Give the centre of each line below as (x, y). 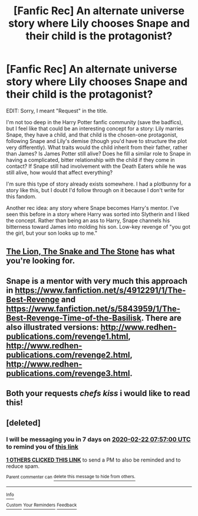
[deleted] (24, 423)
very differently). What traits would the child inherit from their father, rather (97, 147)
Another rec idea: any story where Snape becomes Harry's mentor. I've (93, 207)
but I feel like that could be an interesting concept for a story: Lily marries (95, 128)
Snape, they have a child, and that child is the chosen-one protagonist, (92, 135)
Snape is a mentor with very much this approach (97, 281)
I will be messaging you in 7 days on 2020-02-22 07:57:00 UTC (98, 440)
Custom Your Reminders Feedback (42, 505)
